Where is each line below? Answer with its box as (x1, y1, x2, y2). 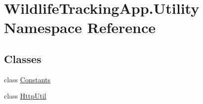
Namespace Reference (4, 17, 156, 37)
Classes (4, 51, 41, 66)
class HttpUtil (4, 91, 46, 101)
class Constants (4, 74, 51, 84)
